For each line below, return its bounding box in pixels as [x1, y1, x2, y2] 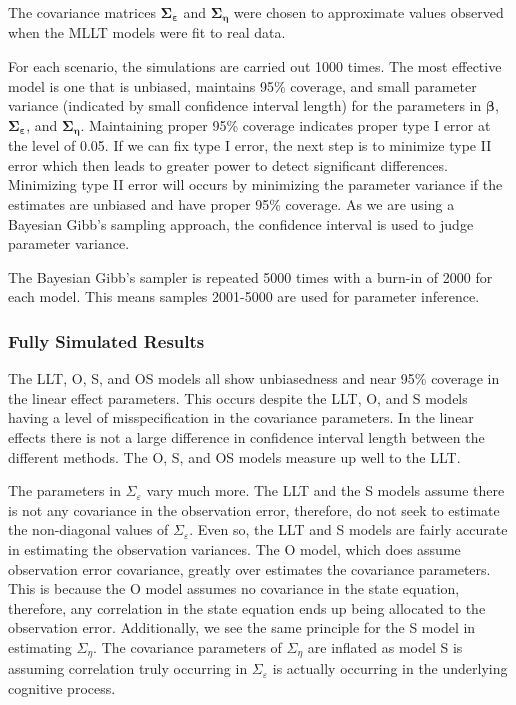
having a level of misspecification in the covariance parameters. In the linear [8, 407, 474, 428]
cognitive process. [8, 678, 116, 699]
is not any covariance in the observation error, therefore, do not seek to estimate [8, 499, 500, 520]
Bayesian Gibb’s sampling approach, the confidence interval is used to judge [8, 213, 474, 234]
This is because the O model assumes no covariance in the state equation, [8, 578, 460, 599]
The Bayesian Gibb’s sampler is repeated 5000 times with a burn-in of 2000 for [8, 266, 493, 287]
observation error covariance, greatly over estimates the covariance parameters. [8, 558, 491, 579]
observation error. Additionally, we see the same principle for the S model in [8, 617, 476, 638]
